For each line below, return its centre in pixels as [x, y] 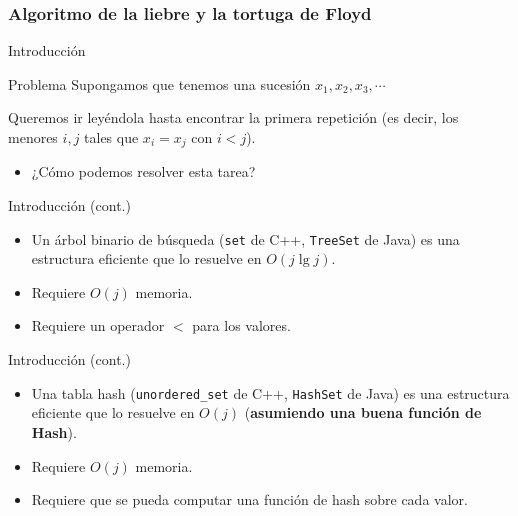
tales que [111, 137]
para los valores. [241, 325]
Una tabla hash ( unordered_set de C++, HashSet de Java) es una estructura [270, 392]
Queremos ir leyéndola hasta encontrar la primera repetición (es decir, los [233, 117]
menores [33, 137]
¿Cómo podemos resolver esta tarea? [143, 171]
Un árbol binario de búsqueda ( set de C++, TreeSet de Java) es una [245, 238]
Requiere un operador [98, 325]
